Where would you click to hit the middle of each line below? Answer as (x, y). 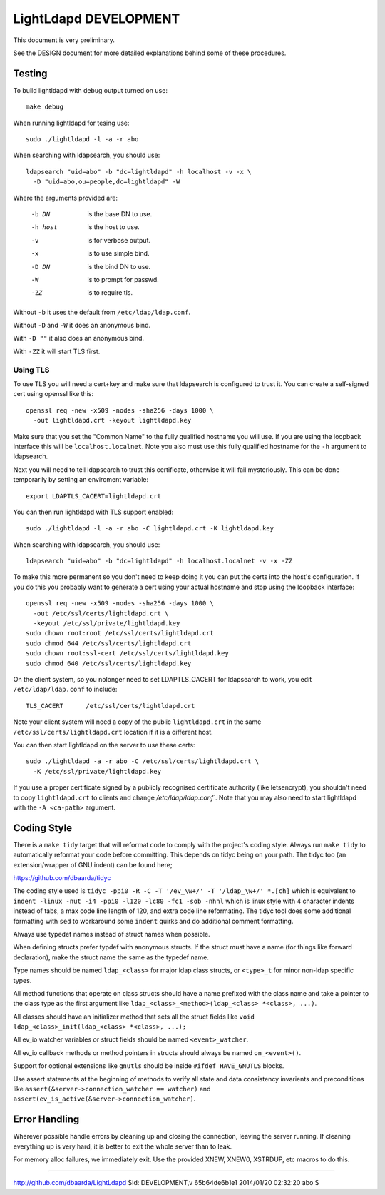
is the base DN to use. (120, 213)
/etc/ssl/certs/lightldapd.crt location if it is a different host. (113, 732)
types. (22, 980)
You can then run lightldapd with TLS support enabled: (93, 512)
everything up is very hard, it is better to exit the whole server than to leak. (123, 1146)
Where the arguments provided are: (65, 198)
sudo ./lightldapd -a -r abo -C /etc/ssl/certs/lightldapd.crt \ (143, 761)
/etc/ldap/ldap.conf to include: (65, 690)
